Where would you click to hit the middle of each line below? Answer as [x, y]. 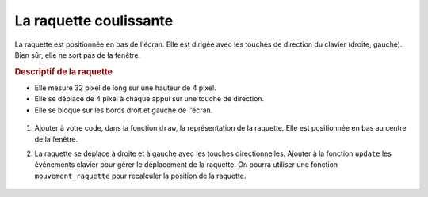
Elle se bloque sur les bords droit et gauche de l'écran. [124, 110]
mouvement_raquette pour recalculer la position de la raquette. [140, 176]
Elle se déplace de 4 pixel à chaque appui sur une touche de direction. [149, 99]
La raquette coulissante [94, 21]
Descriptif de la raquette [63, 71]
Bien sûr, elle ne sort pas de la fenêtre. [78, 55]
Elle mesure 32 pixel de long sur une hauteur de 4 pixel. [126, 88]
